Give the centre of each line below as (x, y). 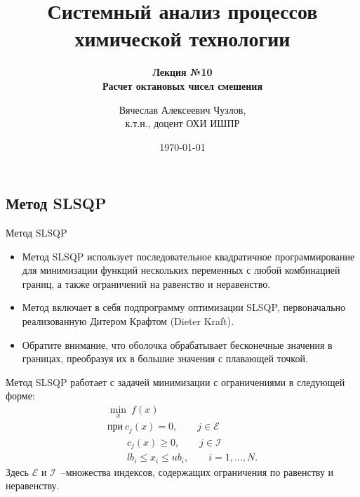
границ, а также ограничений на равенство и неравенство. (146, 283)
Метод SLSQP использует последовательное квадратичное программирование (188, 256)
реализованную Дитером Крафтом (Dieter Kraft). (128, 321)
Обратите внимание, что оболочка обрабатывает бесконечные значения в (177, 344)
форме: (20, 396)
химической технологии (182, 38)
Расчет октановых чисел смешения (182, 85)
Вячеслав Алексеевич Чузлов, (182, 109)
